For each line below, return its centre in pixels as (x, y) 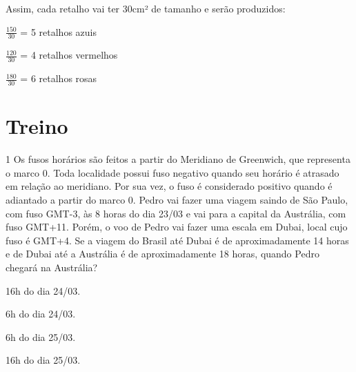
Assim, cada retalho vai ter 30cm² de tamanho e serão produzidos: (146, 8)
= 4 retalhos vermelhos (69, 55)
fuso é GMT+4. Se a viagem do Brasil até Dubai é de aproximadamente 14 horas (177, 240)
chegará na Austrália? (52, 267)
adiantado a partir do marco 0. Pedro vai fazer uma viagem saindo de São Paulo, (177, 199)
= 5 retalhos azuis (58, 31)
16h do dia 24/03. (43, 290)
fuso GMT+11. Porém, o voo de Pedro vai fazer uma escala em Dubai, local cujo (177, 227)
